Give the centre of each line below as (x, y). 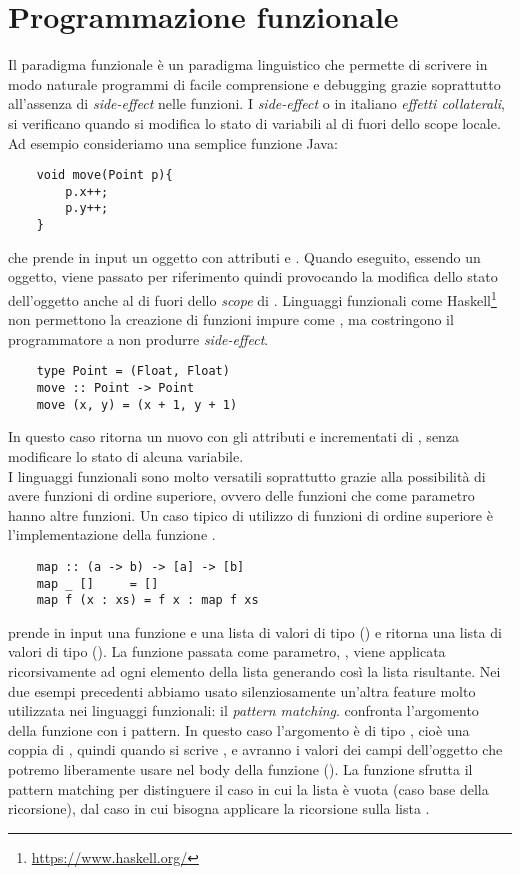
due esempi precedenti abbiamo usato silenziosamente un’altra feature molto (242, 690)
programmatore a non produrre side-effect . (138, 338)
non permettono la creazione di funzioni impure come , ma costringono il (231, 319)
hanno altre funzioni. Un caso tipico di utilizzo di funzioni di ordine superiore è (250, 514)
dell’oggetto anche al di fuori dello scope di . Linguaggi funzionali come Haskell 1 (252, 298)
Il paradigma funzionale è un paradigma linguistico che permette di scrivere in (248, 64)
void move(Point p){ (104, 175)
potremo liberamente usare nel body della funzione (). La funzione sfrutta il (240, 769)
